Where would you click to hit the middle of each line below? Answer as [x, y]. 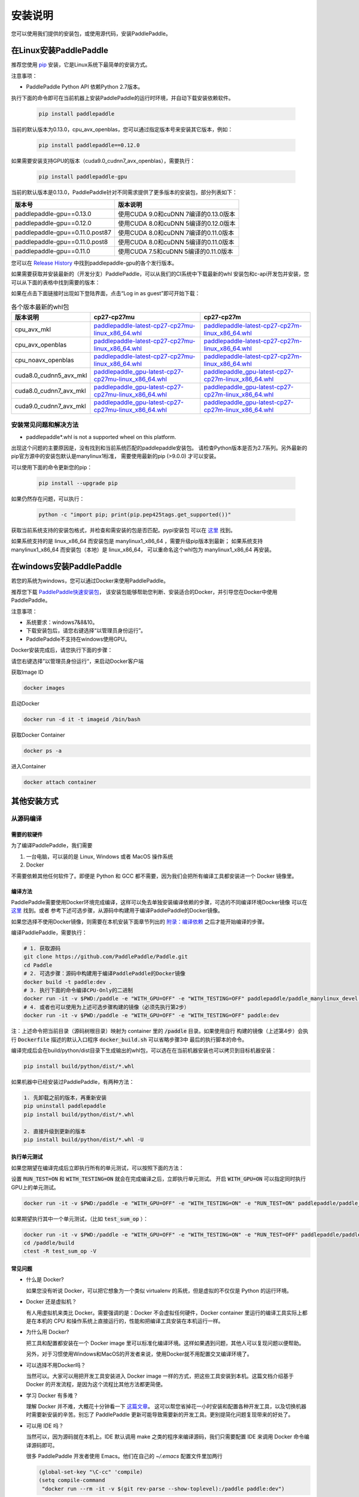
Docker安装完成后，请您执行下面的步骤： [62, 650]
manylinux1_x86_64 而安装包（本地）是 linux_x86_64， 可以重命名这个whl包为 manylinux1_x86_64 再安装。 [143, 549]
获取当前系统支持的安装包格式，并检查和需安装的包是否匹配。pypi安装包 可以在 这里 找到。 [123, 530]
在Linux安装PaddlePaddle [60, 51]
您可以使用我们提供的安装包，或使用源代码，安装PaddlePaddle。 [91, 34]
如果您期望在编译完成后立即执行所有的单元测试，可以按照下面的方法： [98, 1168]
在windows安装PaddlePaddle [66, 567]
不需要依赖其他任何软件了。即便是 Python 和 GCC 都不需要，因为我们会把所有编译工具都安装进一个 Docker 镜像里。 [154, 876]
